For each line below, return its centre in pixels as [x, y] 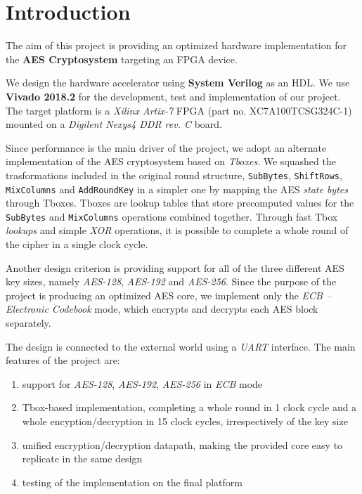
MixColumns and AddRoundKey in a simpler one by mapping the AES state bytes [177, 189]
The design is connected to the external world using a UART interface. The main [181, 346]
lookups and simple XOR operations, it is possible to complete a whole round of [177, 230]
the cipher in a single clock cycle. [77, 244]
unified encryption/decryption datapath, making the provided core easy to [182, 444]
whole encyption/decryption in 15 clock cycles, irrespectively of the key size [185, 421]
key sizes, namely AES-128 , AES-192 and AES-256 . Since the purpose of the [171, 281]
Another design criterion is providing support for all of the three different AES [175, 267]
